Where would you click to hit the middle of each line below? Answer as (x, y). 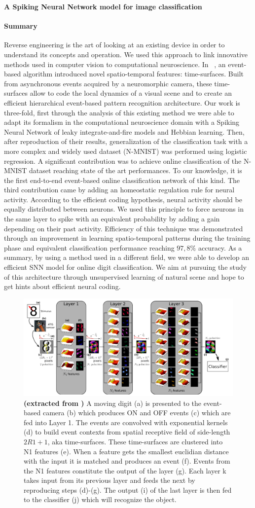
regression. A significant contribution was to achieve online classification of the (123, 161)
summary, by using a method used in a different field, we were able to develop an (127, 257)
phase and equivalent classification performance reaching (89, 247)
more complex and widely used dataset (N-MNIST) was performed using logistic (126, 151)
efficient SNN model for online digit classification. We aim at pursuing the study (125, 267)
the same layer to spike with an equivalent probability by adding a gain (112, 219)
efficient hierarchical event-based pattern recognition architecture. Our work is (122, 102)
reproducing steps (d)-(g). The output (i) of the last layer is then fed (128, 490)
